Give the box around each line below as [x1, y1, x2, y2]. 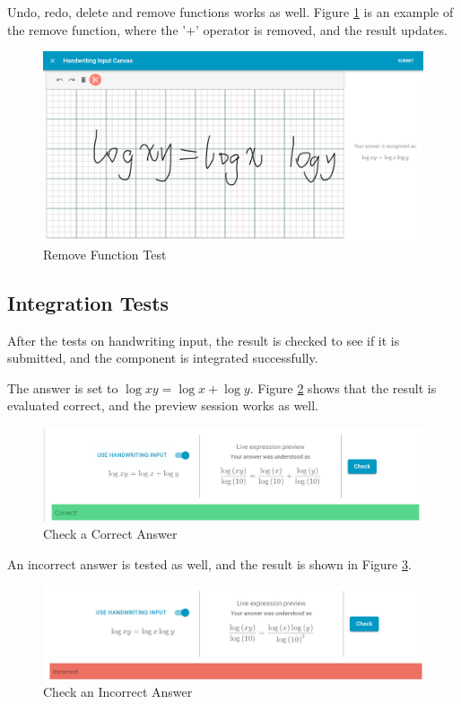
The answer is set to [7, 378, 118, 397]
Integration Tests [7, 288, 170, 316]
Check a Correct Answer [43, 524, 178, 543]
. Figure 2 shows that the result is [249, 378, 437, 397]
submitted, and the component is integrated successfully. [7, 348, 318, 367]
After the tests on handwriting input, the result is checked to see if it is [7, 330, 400, 349]
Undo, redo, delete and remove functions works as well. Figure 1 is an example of [7, 3, 454, 21]
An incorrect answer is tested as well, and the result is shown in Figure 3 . [7, 554, 412, 573]
